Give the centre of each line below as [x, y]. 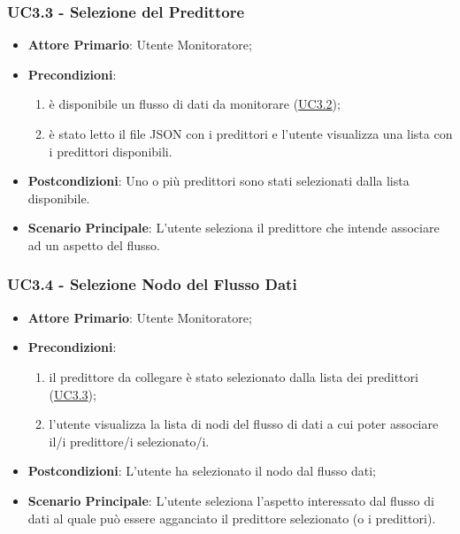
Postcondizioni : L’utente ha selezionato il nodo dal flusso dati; [202, 471]
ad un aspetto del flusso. [94, 244]
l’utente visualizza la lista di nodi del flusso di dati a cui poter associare [244, 424]
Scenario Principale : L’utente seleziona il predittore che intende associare [234, 228]
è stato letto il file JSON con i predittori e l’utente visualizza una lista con [251, 133]
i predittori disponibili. [111, 151]
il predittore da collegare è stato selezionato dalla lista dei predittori [234, 376]
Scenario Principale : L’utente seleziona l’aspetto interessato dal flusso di [231, 500]
